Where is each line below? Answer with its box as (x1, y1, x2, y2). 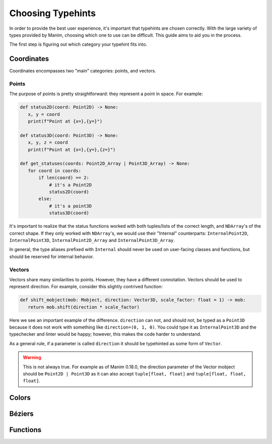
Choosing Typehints (9, 8, 96, 19)
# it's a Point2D (49, 182, 92, 187)
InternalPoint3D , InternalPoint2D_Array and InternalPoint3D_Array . (9, 237, 175, 243)
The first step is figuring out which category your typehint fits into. (9, 41, 148, 47)
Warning (23, 354, 41, 360)
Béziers (9, 410, 34, 418)
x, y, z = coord (28, 140, 68, 146)
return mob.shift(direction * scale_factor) (28, 304, 140, 310)
